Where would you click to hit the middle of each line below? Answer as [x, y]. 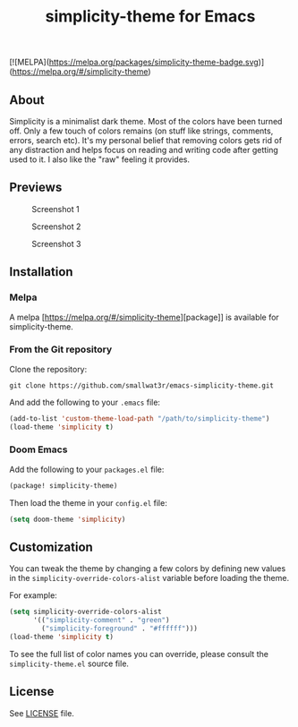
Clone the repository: [48, 369]
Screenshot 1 [55, 209]
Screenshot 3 [56, 244]
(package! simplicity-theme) [64, 485]
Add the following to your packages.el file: [87, 469]
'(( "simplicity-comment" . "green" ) [101, 620]
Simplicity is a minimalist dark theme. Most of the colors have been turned [146, 121]
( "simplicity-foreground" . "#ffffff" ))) [120, 629]
